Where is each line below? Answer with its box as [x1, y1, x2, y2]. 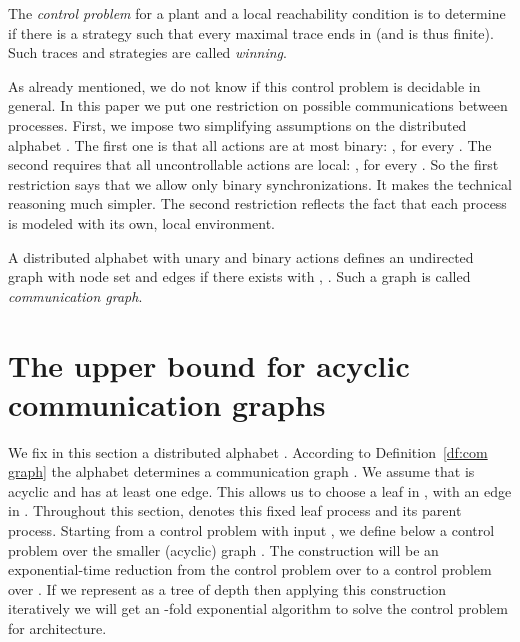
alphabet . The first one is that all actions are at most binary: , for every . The [8, 134, 492, 155]
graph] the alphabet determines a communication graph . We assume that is [8, 461, 475, 482]
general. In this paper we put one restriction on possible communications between [8, 95, 508, 116]
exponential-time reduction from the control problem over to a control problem [8, 559, 492, 580]
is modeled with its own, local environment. [8, 212, 275, 233]
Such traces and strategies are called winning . [8, 42, 287, 63]
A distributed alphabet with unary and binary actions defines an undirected [8, 246, 474, 267]
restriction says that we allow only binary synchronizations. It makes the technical [8, 173, 512, 194]
